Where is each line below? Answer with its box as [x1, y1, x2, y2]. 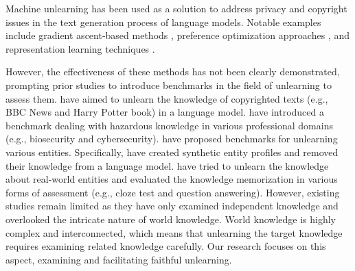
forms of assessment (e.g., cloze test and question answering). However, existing [5, 185, 340, 199]
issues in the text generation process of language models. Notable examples [5, 14, 321, 29]
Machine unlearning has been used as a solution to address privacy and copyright [5, 1, 347, 15]
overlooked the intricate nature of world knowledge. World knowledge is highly [5, 211, 336, 226]
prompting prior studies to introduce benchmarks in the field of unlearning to [5, 77, 332, 92]
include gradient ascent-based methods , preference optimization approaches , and [5, 28, 350, 42]
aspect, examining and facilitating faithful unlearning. [5, 252, 232, 266]
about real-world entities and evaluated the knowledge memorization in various [5, 172, 338, 186]
